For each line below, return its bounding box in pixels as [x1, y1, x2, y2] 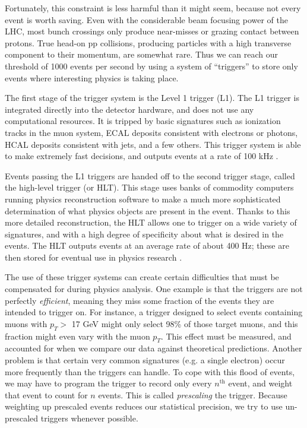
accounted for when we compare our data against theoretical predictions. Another [5, 342, 302, 354]
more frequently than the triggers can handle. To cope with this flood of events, [5, 365, 295, 378]
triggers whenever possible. [40, 412, 138, 424]
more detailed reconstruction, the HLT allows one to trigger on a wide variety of [5, 216, 297, 229]
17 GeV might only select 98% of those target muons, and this [71, 317, 298, 329]
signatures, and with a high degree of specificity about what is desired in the [5, 227, 284, 240]
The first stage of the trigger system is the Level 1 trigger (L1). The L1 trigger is [5, 91, 299, 104]
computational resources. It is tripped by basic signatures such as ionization [5, 115, 281, 127]
